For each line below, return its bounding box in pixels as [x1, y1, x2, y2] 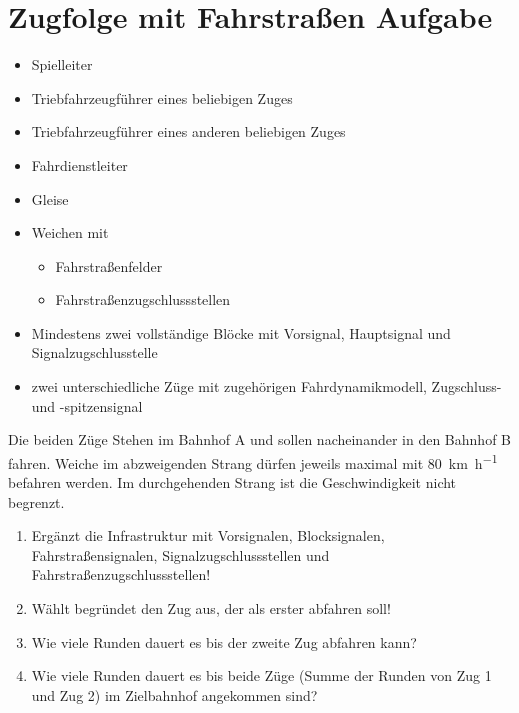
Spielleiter [31, 54, 93, 75]
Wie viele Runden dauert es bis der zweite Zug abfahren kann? [31, 631, 417, 652]
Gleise [31, 188, 69, 209]
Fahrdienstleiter [31, 154, 128, 175]
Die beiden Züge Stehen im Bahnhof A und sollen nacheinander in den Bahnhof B [8, 429, 511, 450]
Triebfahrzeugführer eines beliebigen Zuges [31, 87, 293, 108]
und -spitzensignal [31, 395, 143, 416]
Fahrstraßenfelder [55, 255, 163, 276]
